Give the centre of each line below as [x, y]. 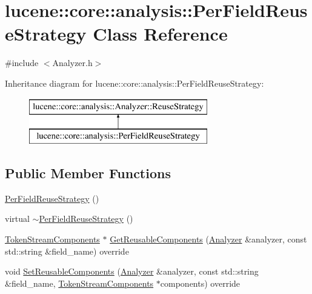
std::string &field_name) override [67, 251]
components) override [200, 283]
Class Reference [160, 34]
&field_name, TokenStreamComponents [79, 283]
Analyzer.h [72, 63]
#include [22, 63]
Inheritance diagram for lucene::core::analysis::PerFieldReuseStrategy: [134, 83]
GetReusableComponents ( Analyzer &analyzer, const [208, 239]
